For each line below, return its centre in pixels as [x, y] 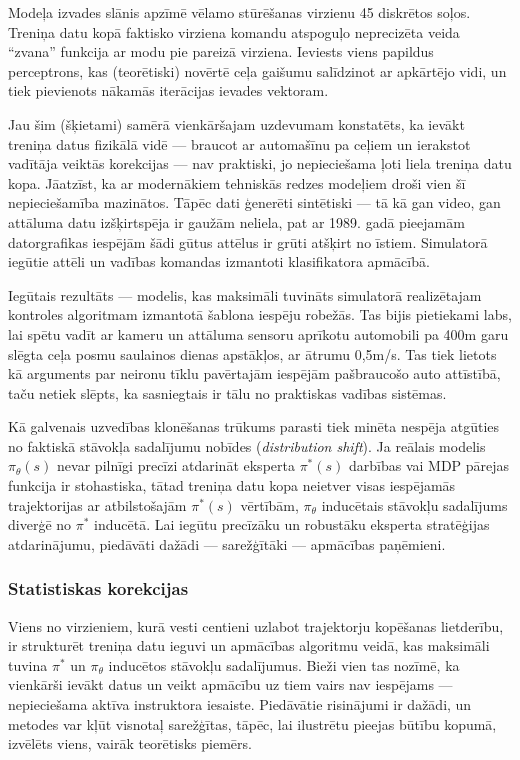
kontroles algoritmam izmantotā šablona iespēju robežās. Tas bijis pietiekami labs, [260, 314]
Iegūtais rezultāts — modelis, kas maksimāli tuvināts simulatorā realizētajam [245, 294]
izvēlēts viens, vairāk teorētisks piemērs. [130, 743]
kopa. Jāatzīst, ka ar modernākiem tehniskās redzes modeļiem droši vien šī [237, 182]
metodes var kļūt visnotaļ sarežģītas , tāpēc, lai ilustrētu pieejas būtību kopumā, [252, 723]
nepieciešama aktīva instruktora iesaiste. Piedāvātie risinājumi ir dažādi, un [240, 704]
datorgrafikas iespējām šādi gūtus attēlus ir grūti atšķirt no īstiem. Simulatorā [248, 241]
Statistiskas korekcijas [98, 588]
